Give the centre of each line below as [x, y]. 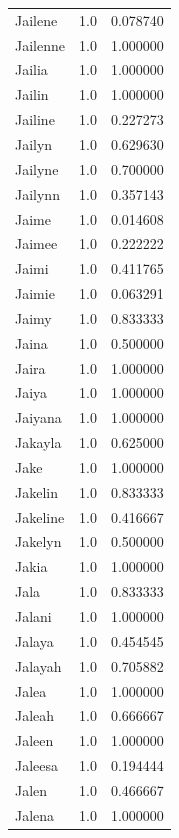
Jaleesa [37, 765]
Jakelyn [38, 541]
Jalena [35, 814]
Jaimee [36, 243]
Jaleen [34, 740]
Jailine [35, 119]
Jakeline [40, 516]
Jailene [36, 19]
